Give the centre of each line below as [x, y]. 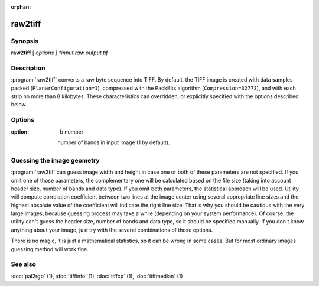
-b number [71, 131]
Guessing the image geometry [55, 160]
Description [28, 68]
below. [19, 105]
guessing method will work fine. [50, 249]
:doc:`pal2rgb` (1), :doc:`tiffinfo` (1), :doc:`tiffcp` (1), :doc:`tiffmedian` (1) [97, 276]
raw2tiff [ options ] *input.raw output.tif [60, 53]
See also [24, 264]
